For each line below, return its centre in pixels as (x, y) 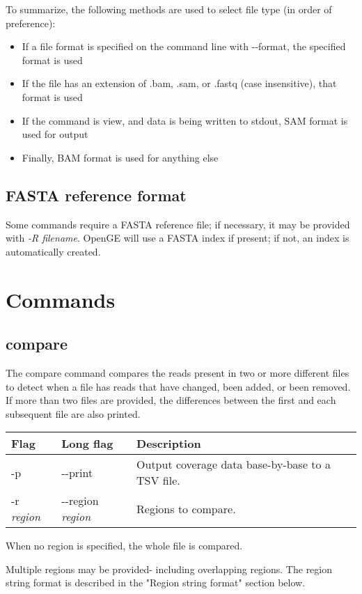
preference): (31, 23)
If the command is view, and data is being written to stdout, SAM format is (185, 120)
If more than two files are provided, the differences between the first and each (171, 400)
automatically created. (53, 251)
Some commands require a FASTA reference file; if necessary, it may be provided (178, 224)
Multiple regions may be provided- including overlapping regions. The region (169, 569)
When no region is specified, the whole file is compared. (124, 546)
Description (169, 444)
